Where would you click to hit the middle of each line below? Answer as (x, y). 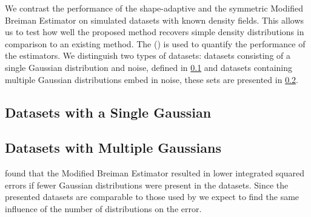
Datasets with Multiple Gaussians (113, 148)
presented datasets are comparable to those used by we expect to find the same (152, 197)
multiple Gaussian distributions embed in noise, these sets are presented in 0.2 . (152, 79)
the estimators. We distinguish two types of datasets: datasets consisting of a (148, 55)
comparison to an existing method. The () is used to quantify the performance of (155, 43)
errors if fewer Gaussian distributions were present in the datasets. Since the (147, 185)
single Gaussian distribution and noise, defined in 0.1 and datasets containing (149, 67)
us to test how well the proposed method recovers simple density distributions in (155, 32)
